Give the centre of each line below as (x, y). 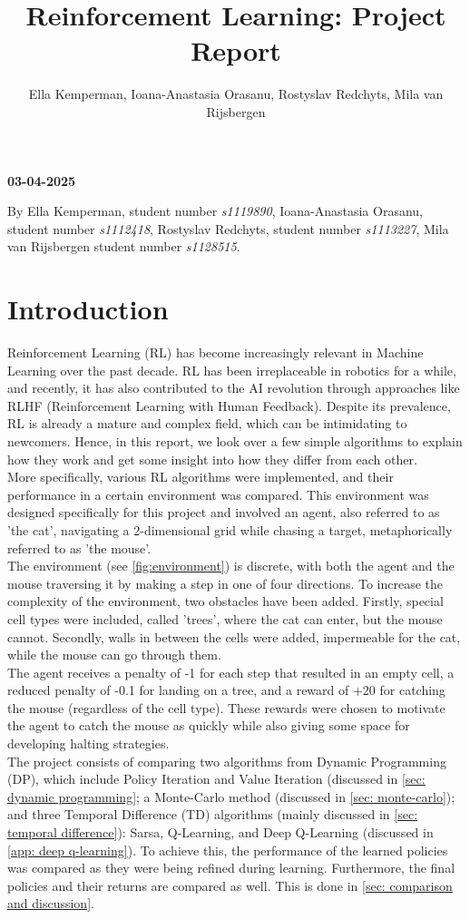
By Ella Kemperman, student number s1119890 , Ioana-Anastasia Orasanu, (215, 211)
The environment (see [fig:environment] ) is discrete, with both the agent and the (231, 566)
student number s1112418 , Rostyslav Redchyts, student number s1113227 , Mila (228, 228)
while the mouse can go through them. (114, 655)
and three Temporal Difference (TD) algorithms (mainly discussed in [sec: (213, 814)
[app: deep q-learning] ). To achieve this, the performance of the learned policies (228, 850)
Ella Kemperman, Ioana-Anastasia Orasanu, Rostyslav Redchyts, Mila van (236, 94)
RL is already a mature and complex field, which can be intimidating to (207, 423)
